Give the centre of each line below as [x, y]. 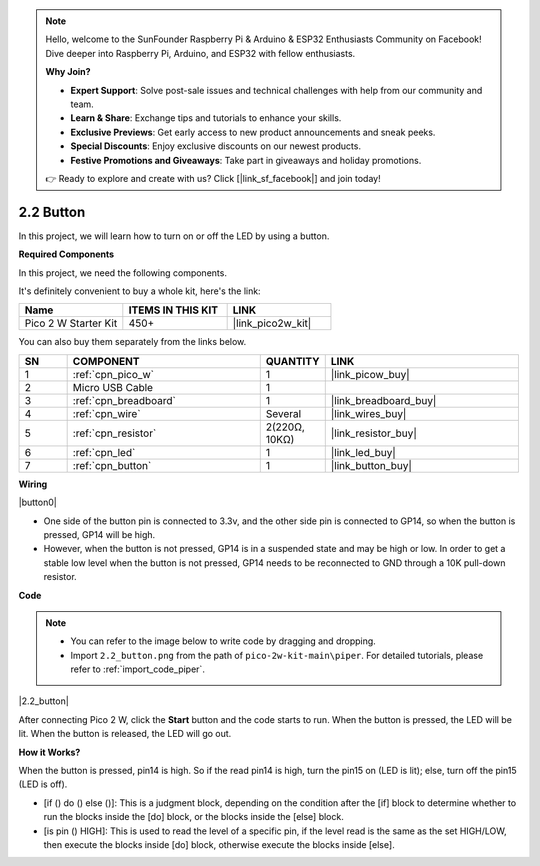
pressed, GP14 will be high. [99, 534]
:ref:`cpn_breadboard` [124, 400]
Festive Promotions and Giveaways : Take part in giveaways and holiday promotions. [246, 160]
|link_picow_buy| [370, 374]
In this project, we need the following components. [122, 272]
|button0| [37, 502]
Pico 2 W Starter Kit [71, 323]
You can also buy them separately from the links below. [132, 342]
